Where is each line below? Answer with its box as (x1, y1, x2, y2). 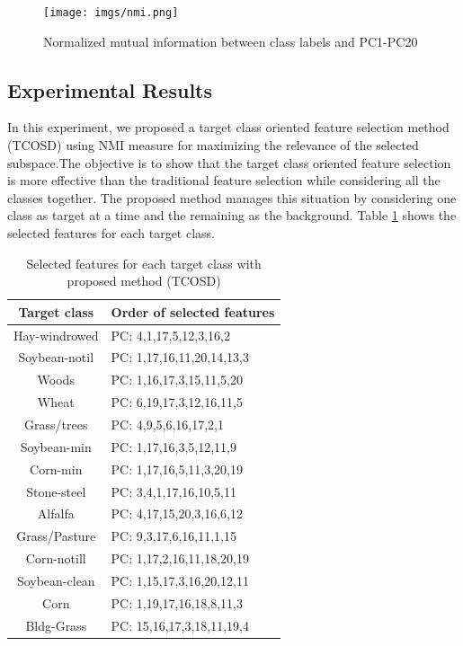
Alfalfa (37, 504, 75, 523)
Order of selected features (111, 302, 275, 321)
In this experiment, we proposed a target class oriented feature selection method (7, 118, 450, 137)
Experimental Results (7, 75, 212, 103)
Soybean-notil (18, 348, 94, 367)
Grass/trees (24, 415, 88, 434)
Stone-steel (26, 482, 86, 500)
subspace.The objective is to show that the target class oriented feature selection (7, 153, 451, 172)
